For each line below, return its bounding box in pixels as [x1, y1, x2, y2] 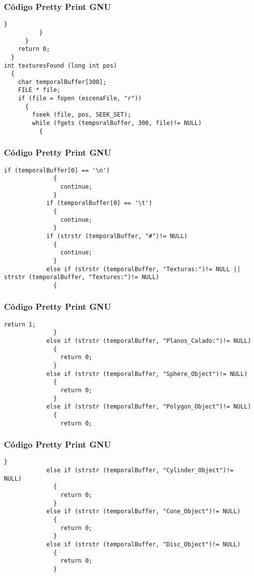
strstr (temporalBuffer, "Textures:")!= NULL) [4, 274, 159, 281]
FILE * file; [18, 86, 61, 94]
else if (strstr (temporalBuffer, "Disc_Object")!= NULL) [46, 541, 241, 548]
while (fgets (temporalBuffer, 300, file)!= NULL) [32, 120, 202, 127]
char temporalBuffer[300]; [18, 78, 107, 85]
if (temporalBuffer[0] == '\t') [46, 200, 152, 207]
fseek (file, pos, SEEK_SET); [32, 111, 131, 119]
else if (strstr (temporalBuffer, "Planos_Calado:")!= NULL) [46, 337, 252, 344]
